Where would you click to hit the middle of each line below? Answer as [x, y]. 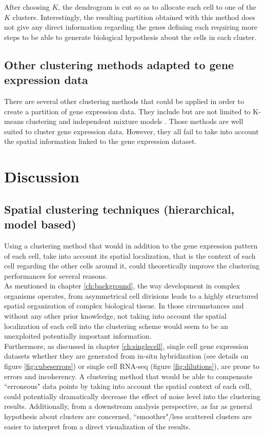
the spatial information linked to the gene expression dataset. [100, 141]
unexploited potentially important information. [78, 336]
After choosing [27, 7]
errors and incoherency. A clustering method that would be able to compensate [128, 376]
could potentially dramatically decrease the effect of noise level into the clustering [132, 396]
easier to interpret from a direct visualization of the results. [97, 426]
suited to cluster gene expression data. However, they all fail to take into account [131, 131]
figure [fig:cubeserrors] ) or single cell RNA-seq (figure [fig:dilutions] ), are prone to [132, 366]
